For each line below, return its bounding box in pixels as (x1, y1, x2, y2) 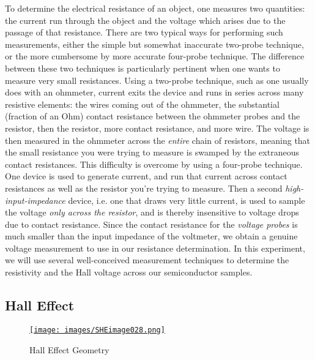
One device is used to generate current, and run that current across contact (5, 170, 287, 182)
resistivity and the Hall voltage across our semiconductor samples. (5, 266, 253, 279)
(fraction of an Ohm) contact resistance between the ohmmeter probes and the (5, 110, 300, 122)
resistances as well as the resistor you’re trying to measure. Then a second (5, 181, 283, 194)
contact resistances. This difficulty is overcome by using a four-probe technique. (5, 157, 303, 170)
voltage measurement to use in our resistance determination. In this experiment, (5, 241, 305, 254)
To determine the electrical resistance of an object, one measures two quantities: (5, 2, 305, 14)
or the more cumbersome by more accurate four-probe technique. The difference (5, 50, 305, 62)
